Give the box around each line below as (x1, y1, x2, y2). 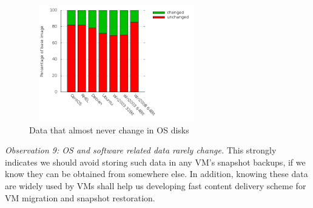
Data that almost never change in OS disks (29, 123, 189, 136)
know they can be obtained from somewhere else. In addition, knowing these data (5, 167, 308, 180)
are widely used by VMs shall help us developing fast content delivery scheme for (5, 179, 306, 192)
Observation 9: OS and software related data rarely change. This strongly (5, 144, 277, 156)
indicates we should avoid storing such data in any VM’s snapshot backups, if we (5, 155, 306, 168)
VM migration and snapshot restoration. (5, 191, 155, 204)
